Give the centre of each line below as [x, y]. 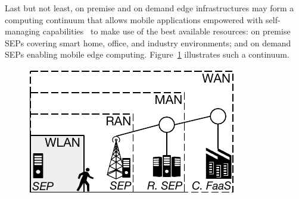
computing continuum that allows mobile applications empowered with [134, 19]
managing [23, 31]
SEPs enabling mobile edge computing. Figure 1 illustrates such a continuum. [147, 54]
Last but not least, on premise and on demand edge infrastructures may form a [149, 8]
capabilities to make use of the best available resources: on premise [166, 31]
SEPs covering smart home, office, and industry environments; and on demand [148, 42]
